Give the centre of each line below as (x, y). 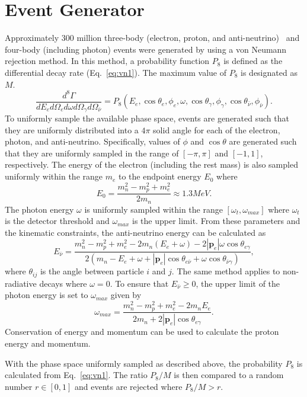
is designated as (269, 72)
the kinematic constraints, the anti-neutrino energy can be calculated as (135, 232)
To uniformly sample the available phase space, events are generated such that (147, 118)
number (19, 386)
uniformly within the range (54, 176)
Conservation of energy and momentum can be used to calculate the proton (142, 332)
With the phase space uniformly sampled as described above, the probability (144, 363)
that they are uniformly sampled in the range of (92, 153)
